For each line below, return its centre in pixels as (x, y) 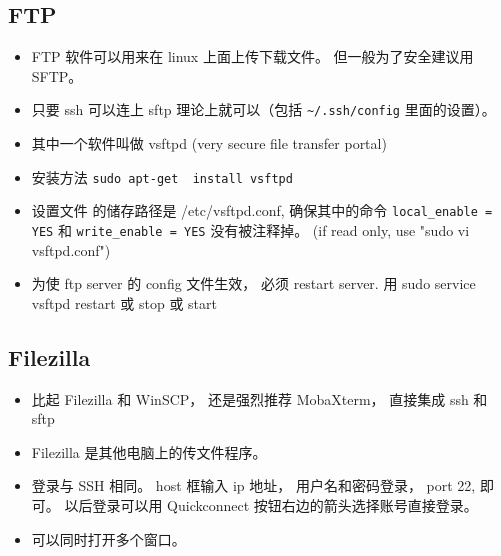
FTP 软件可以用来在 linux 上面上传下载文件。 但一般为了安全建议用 (252, 56)
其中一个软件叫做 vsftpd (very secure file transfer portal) (209, 143)
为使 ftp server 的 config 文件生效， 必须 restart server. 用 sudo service (253, 283)
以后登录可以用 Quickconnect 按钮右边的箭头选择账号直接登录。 (271, 504)
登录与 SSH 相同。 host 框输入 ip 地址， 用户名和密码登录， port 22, (253, 485)
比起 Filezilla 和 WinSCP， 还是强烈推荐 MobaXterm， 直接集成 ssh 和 (259, 398)
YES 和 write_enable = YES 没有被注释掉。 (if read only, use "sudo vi (250, 229)
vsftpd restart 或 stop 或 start (124, 302)
